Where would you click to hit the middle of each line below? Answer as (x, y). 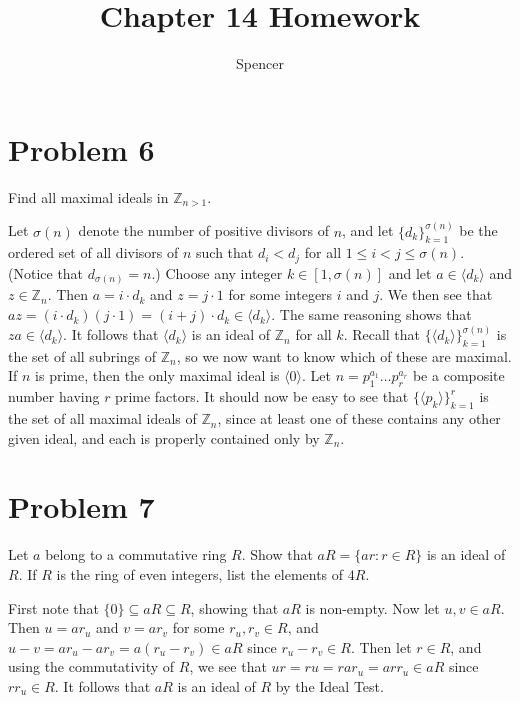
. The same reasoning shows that (371, 314)
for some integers (280, 294)
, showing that (234, 607)
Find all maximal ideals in (88, 196)
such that (225, 252)
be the (478, 230)
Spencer (260, 63)
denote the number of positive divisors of (203, 230)
